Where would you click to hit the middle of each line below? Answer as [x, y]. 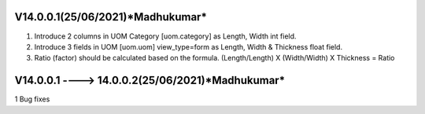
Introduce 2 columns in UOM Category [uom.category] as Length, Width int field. [165, 36]
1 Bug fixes [32, 99]
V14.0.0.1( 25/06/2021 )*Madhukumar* [111, 17]
